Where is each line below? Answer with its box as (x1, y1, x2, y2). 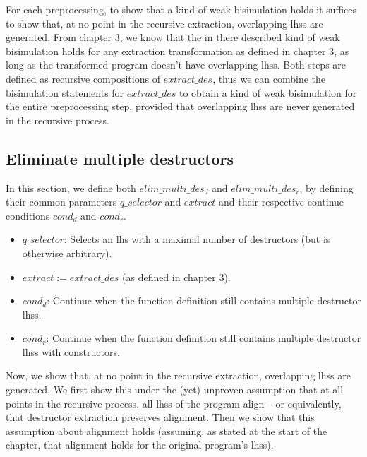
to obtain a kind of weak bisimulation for (179, 85, 357, 100)
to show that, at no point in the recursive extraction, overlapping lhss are (6, 16, 323, 30)
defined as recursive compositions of (6, 71, 160, 85)
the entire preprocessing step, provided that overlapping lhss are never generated (6, 99, 355, 114)
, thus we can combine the (212, 71, 326, 85)
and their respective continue (218, 194, 344, 209)
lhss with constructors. (22, 344, 120, 359)
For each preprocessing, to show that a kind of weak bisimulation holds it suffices (6, 2, 357, 16)
